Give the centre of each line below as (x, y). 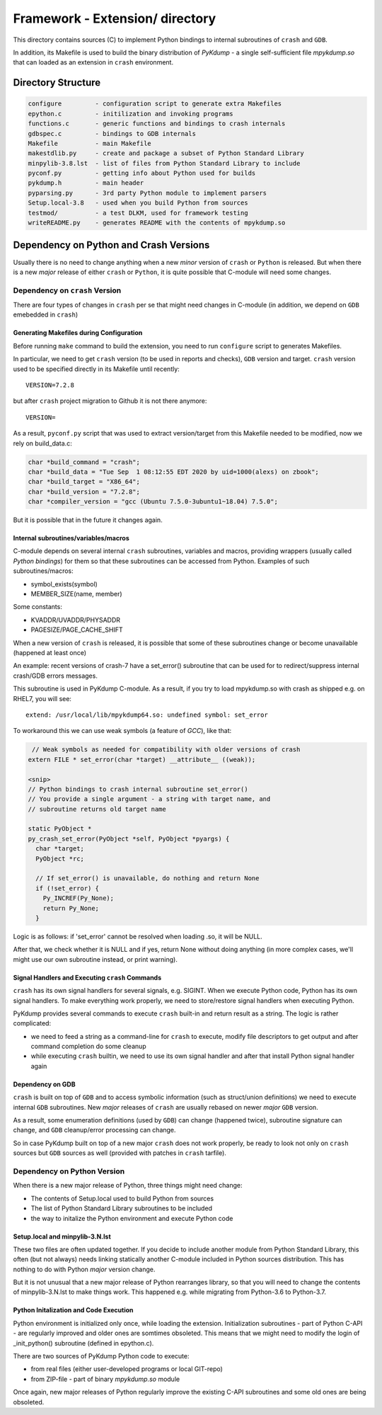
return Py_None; (71, 908)
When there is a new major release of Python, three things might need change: (128, 1186)
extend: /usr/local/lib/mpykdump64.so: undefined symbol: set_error (147, 715)
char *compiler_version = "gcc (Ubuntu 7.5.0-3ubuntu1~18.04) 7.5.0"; (153, 502)
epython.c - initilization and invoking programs (131, 114)
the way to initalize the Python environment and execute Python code (132, 1218)
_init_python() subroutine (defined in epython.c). (83, 1343)
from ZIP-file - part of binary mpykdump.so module (105, 1379)
